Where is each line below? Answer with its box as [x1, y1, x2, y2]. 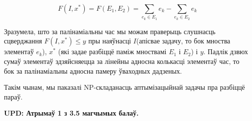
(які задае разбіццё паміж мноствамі [58, 46, 167, 57]
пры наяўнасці [88, 36, 131, 46]
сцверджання [4, 36, 42, 46]
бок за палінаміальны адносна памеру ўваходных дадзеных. [4, 65, 182, 76]
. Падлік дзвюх [203, 46, 248, 57]
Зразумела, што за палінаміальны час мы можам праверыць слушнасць [4, 26, 216, 36]
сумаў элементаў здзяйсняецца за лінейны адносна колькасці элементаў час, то [4, 56, 240, 66]
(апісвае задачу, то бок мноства [136, 36, 230, 46]
